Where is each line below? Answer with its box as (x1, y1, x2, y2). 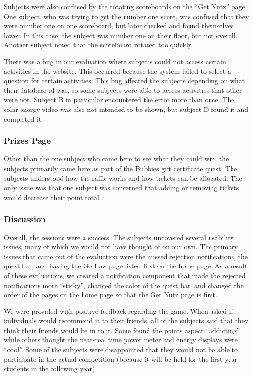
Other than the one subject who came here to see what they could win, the (4, 154, 229, 164)
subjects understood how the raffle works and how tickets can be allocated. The (4, 173, 242, 183)
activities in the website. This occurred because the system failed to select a (4, 66, 231, 76)
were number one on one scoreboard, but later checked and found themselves (4, 21, 234, 31)
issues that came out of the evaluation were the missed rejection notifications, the (4, 251, 248, 261)
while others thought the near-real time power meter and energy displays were (4, 334, 238, 345)
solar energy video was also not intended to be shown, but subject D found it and (4, 104, 249, 114)
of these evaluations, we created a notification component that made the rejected (4, 270, 246, 280)
